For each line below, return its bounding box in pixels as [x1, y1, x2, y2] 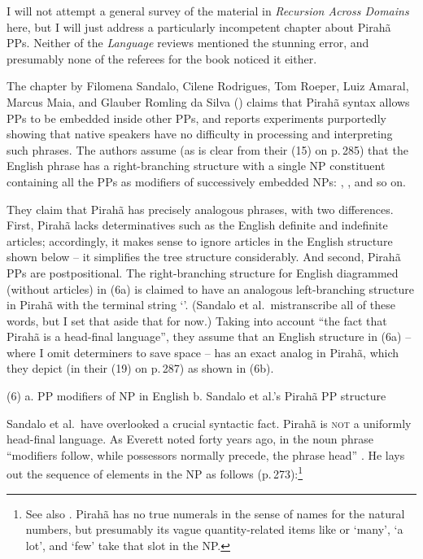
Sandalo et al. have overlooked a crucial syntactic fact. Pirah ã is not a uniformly [7, 414, 412, 431]
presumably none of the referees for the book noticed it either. [7, 50, 317, 67]
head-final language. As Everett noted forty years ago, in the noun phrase [7, 430, 373, 448]
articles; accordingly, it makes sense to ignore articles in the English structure [7, 232, 393, 249]
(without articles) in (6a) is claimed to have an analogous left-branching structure [7, 280, 414, 297]
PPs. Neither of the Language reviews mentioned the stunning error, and [7, 34, 369, 51]
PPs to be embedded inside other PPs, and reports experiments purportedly [7, 109, 386, 126]
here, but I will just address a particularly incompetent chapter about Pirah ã [7, 18, 391, 35]
